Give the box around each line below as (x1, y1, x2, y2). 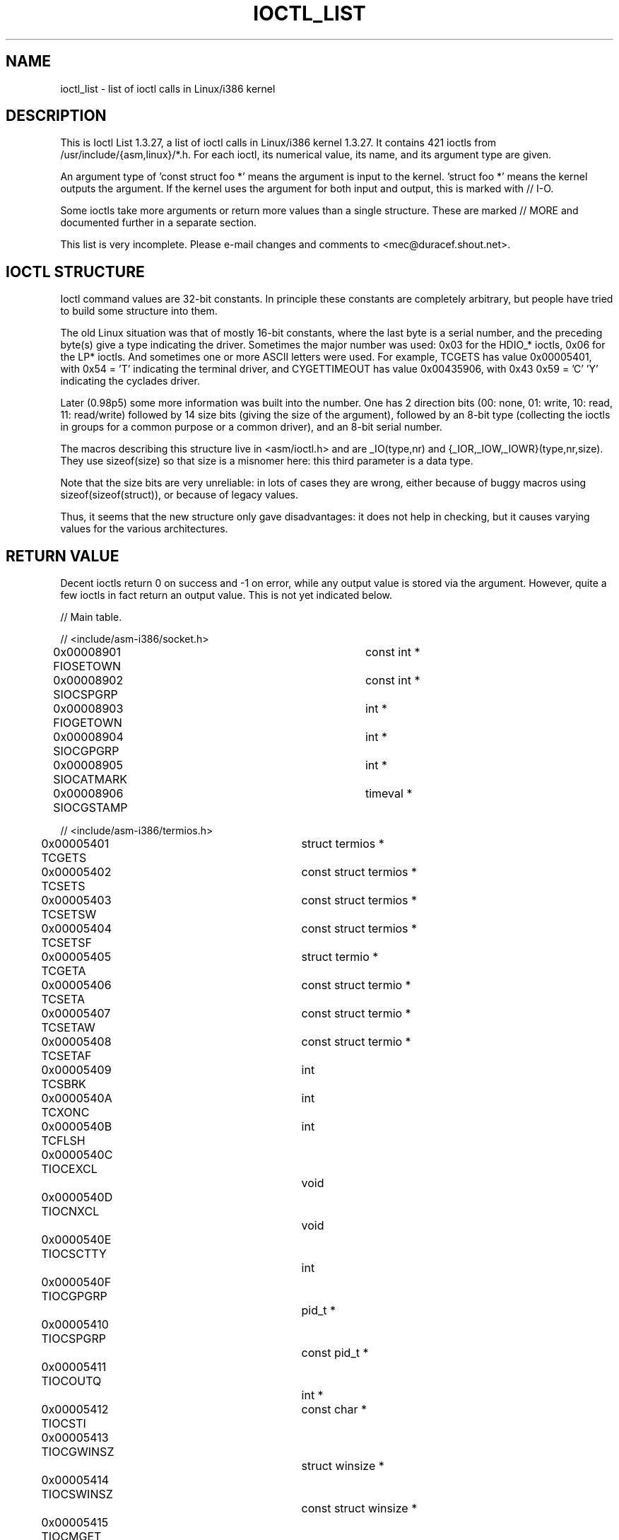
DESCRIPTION (6, 107, 107, 125)
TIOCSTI (41, 1416, 86, 1431)
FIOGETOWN (53, 716, 122, 730)
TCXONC (41, 1105, 90, 1120)
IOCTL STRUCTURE (6, 262, 145, 281)
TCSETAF (41, 1049, 92, 1063)
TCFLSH (41, 1133, 86, 1148)
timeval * (365, 786, 413, 801)
